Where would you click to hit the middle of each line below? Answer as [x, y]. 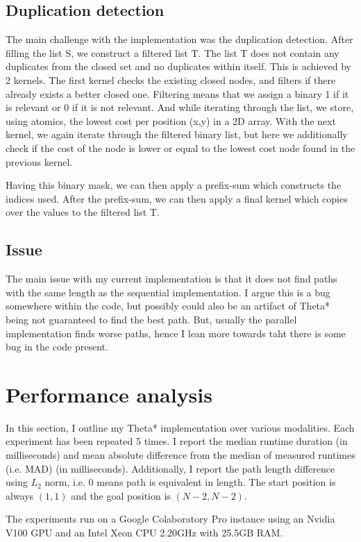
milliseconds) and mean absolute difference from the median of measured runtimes [180, 455]
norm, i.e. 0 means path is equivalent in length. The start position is [190, 482]
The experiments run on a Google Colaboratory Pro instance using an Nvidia [170, 519]
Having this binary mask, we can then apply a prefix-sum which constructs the [174, 185]
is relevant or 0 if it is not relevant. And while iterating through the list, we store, [180, 107]
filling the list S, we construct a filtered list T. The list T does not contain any [173, 52]
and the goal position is [121, 495]
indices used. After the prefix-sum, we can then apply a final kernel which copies [177, 198]
